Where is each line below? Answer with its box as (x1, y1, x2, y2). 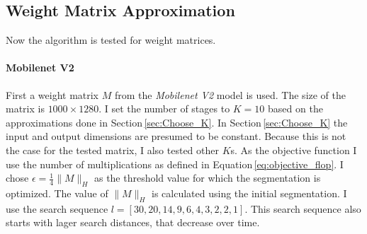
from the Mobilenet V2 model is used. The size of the (114, 87, 346, 102)
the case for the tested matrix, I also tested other (6, 142, 219, 157)
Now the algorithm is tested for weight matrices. (6, 33, 216, 47)
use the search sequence (6, 201, 108, 216)
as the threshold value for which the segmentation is (94, 170, 321, 185)
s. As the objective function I (230, 142, 357, 157)
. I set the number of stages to (98, 101, 230, 116)
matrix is (6, 101, 45, 116)
